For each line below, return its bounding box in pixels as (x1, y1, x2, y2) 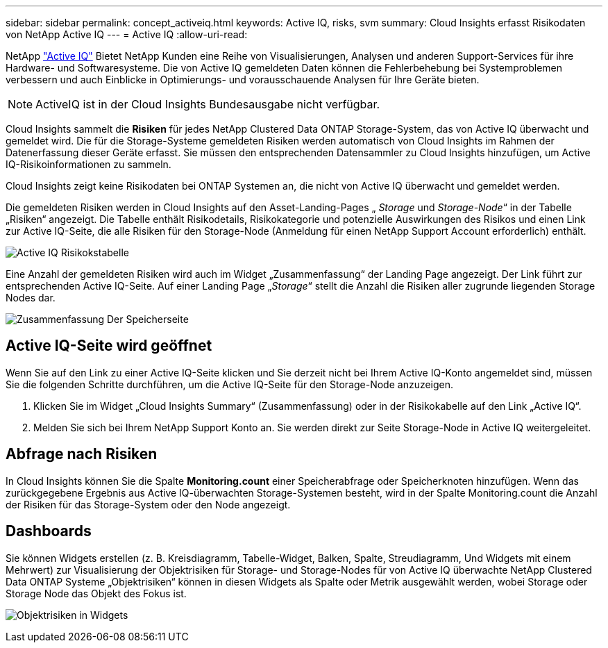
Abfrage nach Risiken (6, 445, 158, 463)
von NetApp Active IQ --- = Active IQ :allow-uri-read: (6, 28, 248, 40)
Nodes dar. (6, 292, 56, 304)
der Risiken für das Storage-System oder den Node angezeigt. (6, 498, 291, 510)
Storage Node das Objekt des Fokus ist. (6, 587, 187, 599)
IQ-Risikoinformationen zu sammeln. (6, 158, 171, 170)
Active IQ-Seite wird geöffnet (6, 337, 212, 355)
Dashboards (6, 522, 92, 540)
